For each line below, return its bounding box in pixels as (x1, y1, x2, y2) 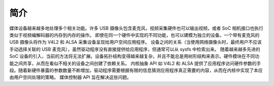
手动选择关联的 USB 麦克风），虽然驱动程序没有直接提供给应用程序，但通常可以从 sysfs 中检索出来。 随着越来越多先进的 (9, 46, 261, 52)
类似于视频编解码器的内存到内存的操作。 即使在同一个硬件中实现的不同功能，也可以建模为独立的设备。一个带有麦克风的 (9, 32, 260, 38)
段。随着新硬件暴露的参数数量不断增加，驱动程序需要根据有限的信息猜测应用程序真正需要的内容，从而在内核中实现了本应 (9, 67, 263, 73)
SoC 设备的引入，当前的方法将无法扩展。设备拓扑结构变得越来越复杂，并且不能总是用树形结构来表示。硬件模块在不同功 (9, 53, 260, 59)
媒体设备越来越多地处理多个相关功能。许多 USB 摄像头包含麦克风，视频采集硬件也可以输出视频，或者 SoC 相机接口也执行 (9, 25, 263, 31)
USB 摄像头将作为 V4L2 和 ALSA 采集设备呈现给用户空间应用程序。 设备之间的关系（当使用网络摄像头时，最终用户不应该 (9, 39, 262, 45)
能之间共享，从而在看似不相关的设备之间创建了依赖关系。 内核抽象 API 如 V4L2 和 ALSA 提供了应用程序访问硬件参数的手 (9, 60, 261, 66)
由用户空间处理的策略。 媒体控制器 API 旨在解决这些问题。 (9, 74, 132, 80)
